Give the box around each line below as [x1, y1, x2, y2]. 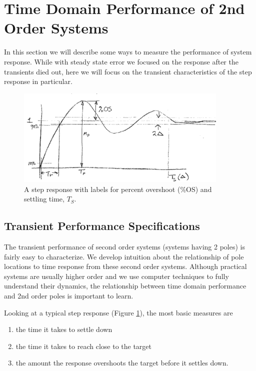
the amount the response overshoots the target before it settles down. [15, 357, 228, 368]
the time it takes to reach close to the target [15, 340, 152, 351]
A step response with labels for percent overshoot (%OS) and [24, 183, 212, 194]
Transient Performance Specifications [4, 218, 200, 233]
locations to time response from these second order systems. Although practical [4, 261, 247, 271]
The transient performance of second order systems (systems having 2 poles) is [4, 241, 245, 252]
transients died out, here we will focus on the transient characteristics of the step [4, 66, 252, 76]
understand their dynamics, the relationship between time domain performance [4, 280, 246, 291]
